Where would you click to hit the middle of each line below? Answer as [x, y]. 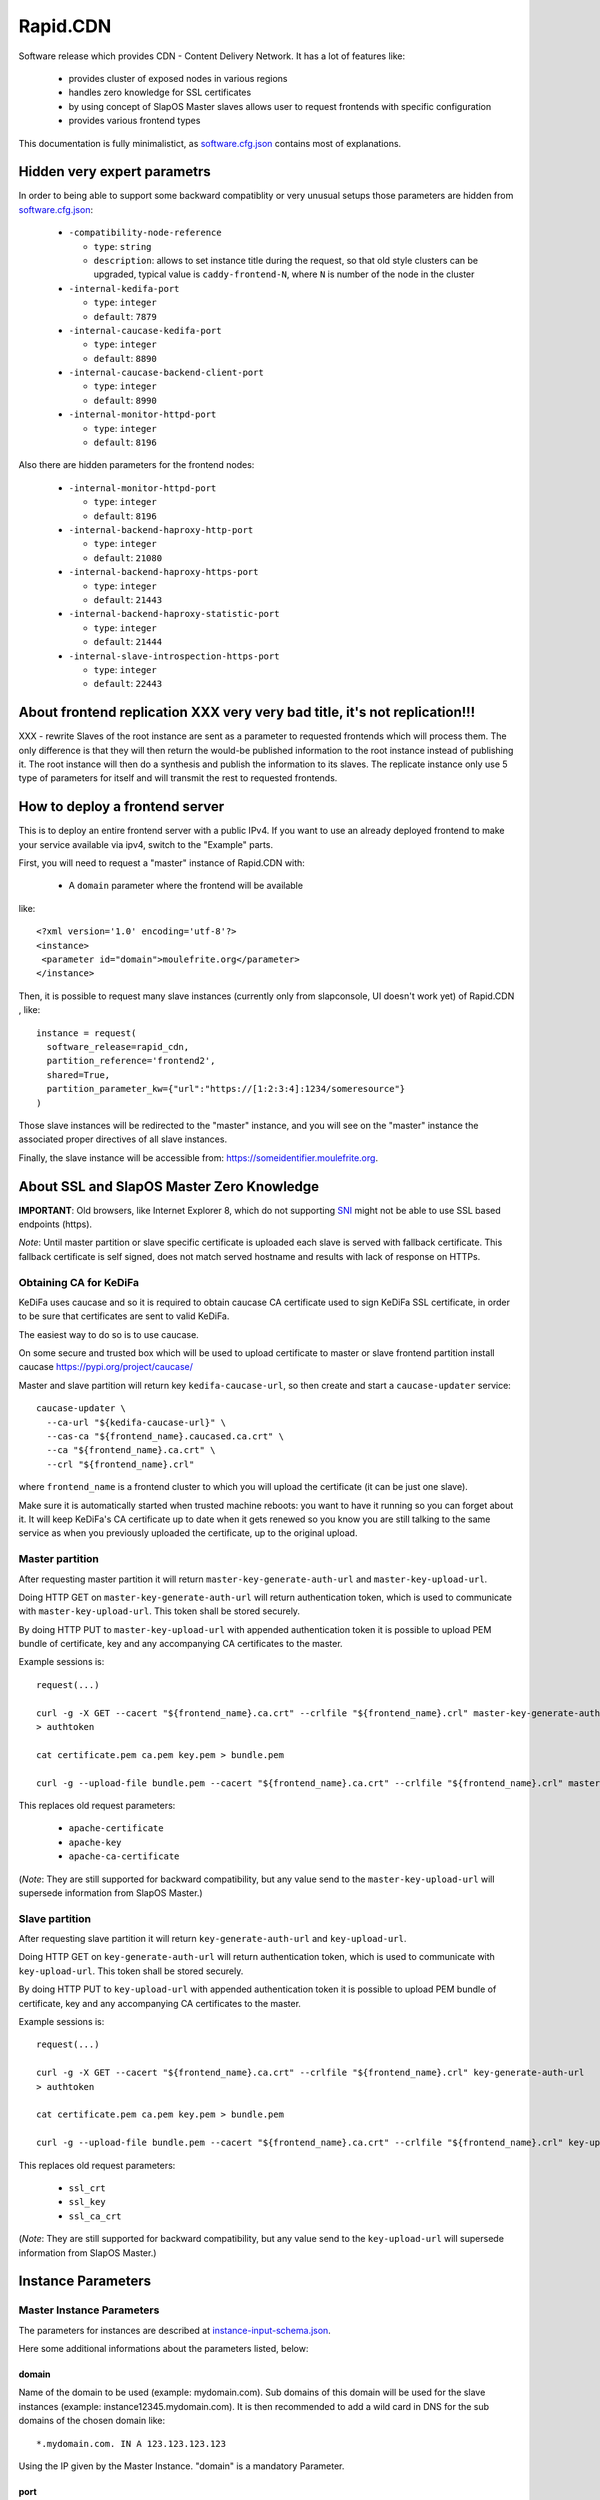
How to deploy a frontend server [121, 806]
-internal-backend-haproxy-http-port [161, 530]
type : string [122, 246]
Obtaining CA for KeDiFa [79, 1282]
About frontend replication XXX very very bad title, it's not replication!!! [247, 712]
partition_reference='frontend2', [131, 1061]
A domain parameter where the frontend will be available [186, 886]
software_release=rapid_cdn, [118, 1046]
